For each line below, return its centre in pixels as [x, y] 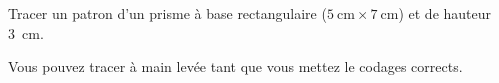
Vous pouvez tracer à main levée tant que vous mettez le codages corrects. [235, 66]
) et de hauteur [445, 13]
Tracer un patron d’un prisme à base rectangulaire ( [167, 13]
